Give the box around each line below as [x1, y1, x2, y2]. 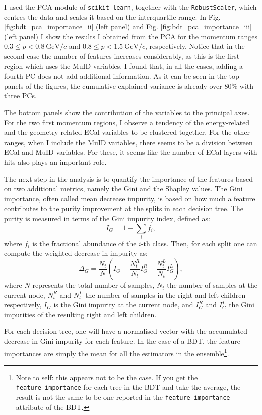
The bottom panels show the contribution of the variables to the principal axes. [4, 107, 250, 117]
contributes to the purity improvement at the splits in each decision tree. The [4, 203, 243, 214]
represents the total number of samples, [32, 280, 155, 290]
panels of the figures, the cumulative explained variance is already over [4, 80, 222, 91]
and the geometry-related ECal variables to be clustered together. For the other [4, 127, 250, 137]
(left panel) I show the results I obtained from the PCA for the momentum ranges [4, 31, 258, 41]
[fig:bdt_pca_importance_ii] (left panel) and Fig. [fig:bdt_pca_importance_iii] [4, 21, 252, 32]
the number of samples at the [167, 280, 258, 290]
